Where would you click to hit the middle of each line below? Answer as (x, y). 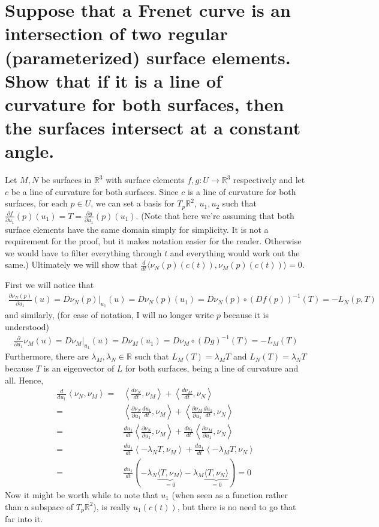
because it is (246, 315)
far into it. (24, 519)
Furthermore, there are (47, 356)
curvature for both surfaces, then (145, 104)
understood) (27, 327)
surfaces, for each (36, 203)
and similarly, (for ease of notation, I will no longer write (109, 315)
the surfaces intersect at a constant (153, 128)
